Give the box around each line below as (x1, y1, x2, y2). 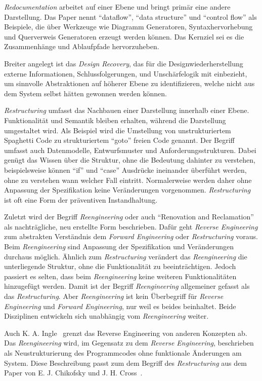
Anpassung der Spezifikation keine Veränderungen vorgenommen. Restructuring (4, 184, 251, 195)
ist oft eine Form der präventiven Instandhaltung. (4, 194, 158, 205)
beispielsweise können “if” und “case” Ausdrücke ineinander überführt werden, (4, 164, 247, 175)
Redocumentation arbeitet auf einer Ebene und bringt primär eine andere (4, 2, 231, 12)
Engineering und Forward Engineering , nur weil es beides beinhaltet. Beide (4, 300, 236, 311)
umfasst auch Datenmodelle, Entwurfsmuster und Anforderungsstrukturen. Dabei (4, 144, 256, 155)
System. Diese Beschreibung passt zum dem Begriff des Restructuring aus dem (4, 357, 247, 368)
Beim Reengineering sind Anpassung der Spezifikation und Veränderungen (4, 241, 234, 252)
